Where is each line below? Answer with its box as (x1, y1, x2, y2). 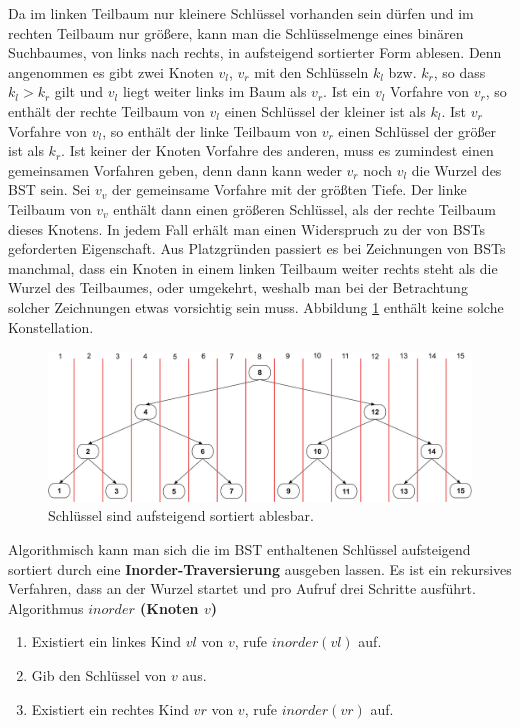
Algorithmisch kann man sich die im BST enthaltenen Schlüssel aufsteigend (8, 539, 471, 559)
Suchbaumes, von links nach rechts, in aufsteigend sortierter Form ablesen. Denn (8, 42, 502, 63)
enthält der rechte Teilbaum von (8, 100, 205, 121)
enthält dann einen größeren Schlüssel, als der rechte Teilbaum (113, 198, 496, 219)
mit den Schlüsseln (254, 61, 369, 82)
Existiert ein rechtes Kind (31, 698, 189, 719)
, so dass (433, 61, 486, 82)
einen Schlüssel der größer (338, 120, 497, 141)
